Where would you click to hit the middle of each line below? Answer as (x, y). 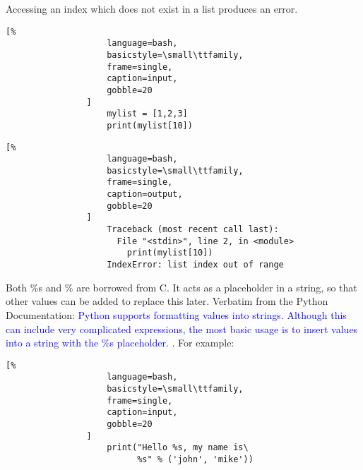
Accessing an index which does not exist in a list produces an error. (152, 8)
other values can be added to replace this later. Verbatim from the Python (167, 301)
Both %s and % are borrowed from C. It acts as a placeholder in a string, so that (181, 287)
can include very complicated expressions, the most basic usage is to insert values (182, 329)
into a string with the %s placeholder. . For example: (120, 343)
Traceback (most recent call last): (193, 230)
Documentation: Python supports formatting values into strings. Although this (176, 314)
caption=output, (145, 194)
